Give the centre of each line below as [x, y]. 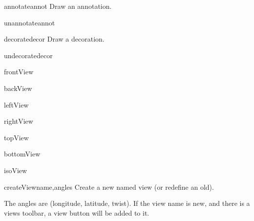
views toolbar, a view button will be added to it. [77, 212]
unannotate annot [30, 22]
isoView [16, 170]
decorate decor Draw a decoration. [54, 39]
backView [18, 88]
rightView [19, 121]
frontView [19, 72]
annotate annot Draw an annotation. [58, 6]
